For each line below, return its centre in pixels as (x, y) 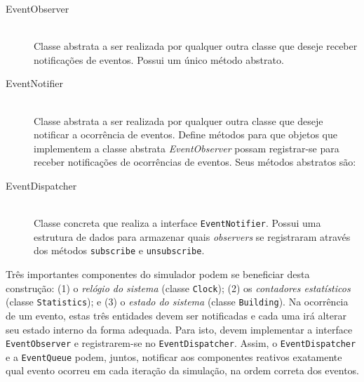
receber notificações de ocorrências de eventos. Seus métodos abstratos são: (195, 162)
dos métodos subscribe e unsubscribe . (119, 250)
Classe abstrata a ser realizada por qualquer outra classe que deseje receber (196, 46)
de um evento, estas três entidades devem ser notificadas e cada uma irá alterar (176, 315)
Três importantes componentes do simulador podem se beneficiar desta (158, 274)
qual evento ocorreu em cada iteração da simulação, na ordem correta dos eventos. (183, 370)
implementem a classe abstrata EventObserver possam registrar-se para (187, 148)
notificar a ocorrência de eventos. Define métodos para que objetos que (186, 134)
